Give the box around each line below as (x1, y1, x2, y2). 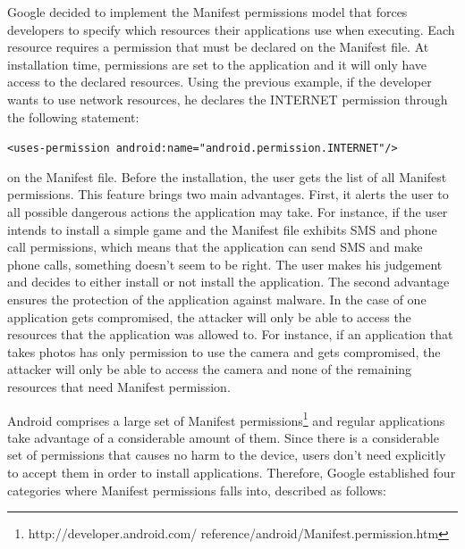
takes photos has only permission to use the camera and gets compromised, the (7, 342, 441, 361)
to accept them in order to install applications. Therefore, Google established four (7, 462, 456, 481)
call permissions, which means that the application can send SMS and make (7, 237, 423, 256)
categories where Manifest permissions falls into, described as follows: (7, 480, 386, 499)
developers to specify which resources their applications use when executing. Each (7, 20, 455, 38)
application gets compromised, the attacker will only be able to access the (7, 307, 411, 326)
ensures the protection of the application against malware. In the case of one (7, 289, 427, 308)
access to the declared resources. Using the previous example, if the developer (7, 72, 432, 91)
